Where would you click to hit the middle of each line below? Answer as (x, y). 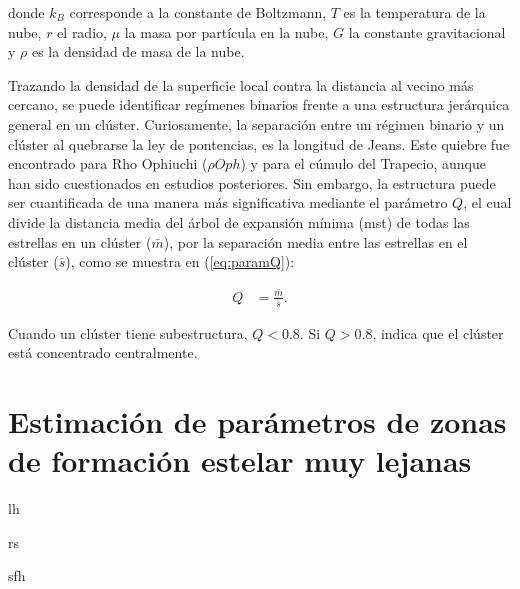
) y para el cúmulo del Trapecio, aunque (363, 163)
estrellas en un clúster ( (80, 241)
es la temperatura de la (414, 12)
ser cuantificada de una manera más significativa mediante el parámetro (228, 202)
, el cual (487, 202)
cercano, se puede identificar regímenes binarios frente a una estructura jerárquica (259, 104)
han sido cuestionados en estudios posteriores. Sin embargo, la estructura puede (252, 182)
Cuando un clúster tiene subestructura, (128, 332)
